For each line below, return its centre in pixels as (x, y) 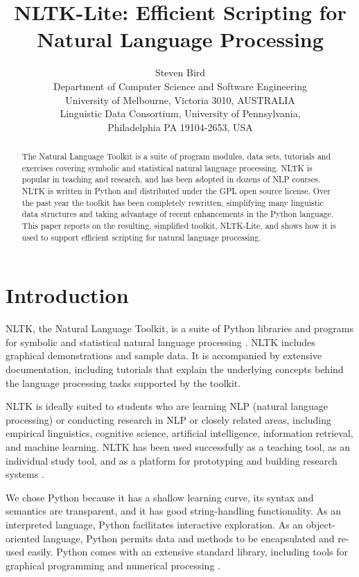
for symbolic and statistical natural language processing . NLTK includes (160, 342)
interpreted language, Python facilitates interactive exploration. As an (155, 524)
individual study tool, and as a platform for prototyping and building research (172, 460)
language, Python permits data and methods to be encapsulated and (189, 538)
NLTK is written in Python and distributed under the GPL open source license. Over (176, 191)
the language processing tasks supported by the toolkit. (123, 382)
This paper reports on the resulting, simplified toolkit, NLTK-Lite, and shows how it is (179, 226)
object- (321, 524)
